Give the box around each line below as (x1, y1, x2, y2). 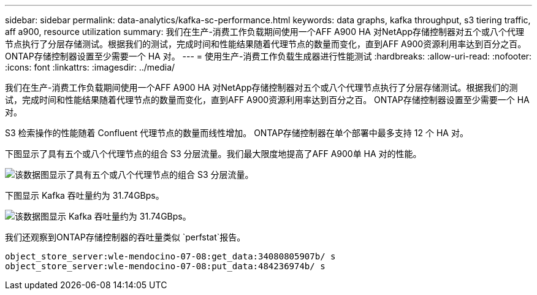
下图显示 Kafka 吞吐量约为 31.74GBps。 (5, 190, 164, 201)
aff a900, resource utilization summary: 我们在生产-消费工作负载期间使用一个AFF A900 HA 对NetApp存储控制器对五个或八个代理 (5, 26, 525, 37)
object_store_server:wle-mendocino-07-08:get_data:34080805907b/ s (5, 251, 336, 261)
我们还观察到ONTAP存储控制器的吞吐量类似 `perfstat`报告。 (5, 232, 246, 242)
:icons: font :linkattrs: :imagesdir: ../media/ (5, 62, 175, 72)
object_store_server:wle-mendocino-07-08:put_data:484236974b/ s (5, 261, 326, 271)
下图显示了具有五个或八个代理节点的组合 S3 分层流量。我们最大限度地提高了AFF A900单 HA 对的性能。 (5, 148, 422, 159)
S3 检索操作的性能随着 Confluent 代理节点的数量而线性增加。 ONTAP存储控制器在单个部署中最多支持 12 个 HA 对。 (5, 128, 468, 138)
